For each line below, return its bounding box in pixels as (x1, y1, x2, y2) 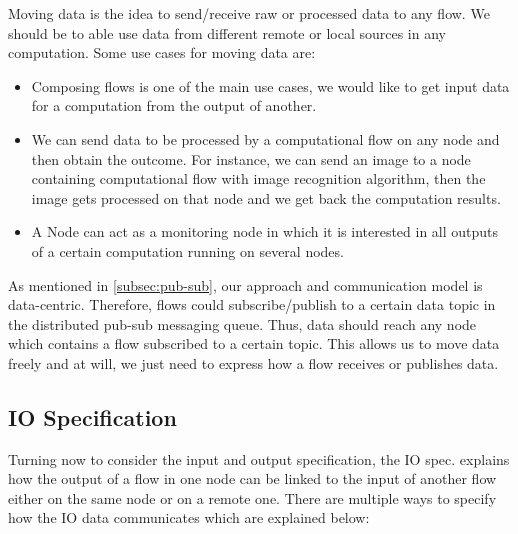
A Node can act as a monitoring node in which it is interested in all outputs (31, 221, 499, 242)
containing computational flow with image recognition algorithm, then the (31, 168, 486, 189)
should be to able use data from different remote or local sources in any (8, 22, 446, 43)
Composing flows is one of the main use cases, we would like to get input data (31, 75, 510, 96)
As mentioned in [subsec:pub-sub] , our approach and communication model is (8, 274, 483, 295)
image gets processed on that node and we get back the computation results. (31, 187, 501, 208)
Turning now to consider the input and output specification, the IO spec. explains (8, 448, 510, 469)
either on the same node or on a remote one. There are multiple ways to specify (8, 487, 497, 508)
